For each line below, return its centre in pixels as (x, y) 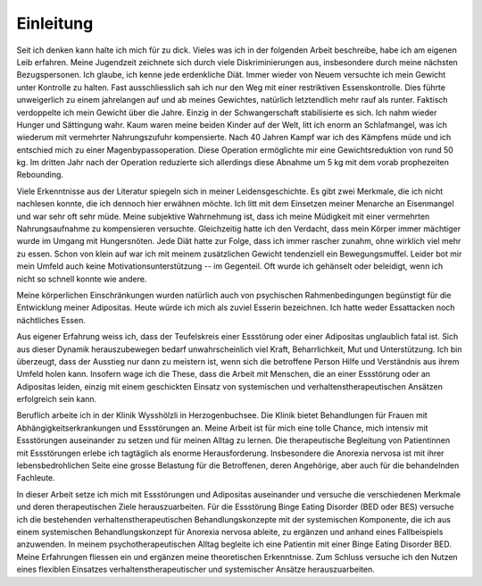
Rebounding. (40, 175)
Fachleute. (36, 478)
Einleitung (55, 23)
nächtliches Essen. (51, 320)
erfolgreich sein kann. (57, 399)
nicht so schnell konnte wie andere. (82, 279)
